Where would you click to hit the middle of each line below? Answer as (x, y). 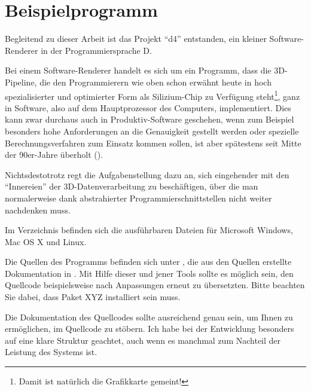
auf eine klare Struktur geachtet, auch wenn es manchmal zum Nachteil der (143, 340)
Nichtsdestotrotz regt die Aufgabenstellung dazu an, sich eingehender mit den (147, 174)
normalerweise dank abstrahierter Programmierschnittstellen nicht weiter (138, 198)
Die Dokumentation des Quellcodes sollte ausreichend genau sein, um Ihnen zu (149, 317)
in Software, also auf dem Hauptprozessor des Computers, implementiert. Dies (148, 107)
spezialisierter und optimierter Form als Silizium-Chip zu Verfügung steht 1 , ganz (153, 95)
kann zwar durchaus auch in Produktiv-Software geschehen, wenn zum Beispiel (150, 119)
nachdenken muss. (38, 210)
